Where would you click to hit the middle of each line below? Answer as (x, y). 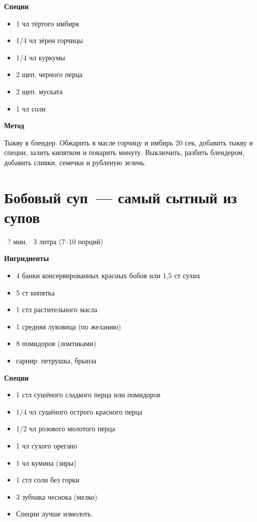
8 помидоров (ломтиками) (56, 343)
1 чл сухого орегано (47, 445)
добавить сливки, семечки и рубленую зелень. (75, 162)
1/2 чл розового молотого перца (66, 428)
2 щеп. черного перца (49, 74)
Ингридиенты (27, 258)
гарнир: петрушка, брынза (56, 360)
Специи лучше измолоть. (54, 514)
